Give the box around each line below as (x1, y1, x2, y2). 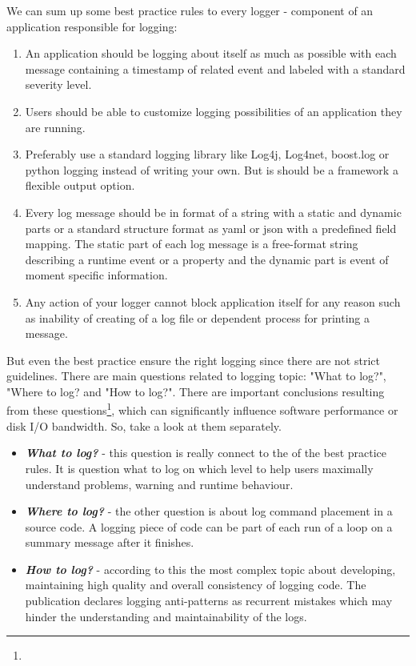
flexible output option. (25, 177, 135, 194)
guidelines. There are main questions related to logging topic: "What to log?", (6, 367, 386, 384)
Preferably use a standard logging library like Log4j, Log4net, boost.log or (25, 146, 390, 162)
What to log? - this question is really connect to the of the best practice (25, 444, 387, 461)
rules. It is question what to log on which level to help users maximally (25, 459, 374, 476)
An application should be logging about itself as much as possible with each (25, 45, 397, 62)
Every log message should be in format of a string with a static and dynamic (25, 203, 402, 220)
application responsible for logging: (6, 18, 178, 34)
